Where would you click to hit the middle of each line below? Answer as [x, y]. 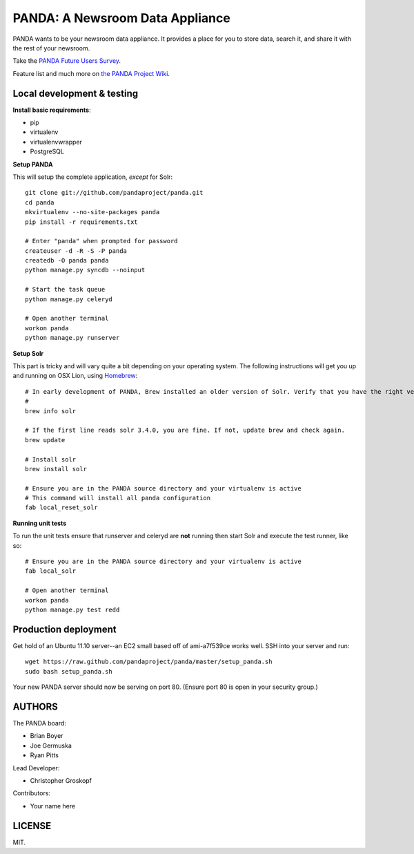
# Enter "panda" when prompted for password [102, 241]
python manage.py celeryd [69, 299]
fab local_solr [51, 571]
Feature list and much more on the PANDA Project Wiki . [91, 73]
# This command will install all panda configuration [118, 498]
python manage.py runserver [72, 338]
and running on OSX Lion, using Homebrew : [75, 376]
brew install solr [56, 469]
